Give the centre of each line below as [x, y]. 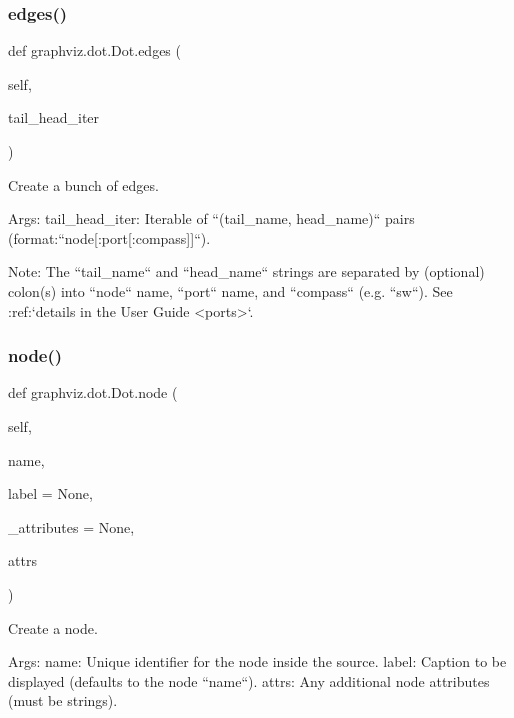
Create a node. [53, 627]
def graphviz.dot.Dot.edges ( [94, 50]
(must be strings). [63, 700]
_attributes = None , [71, 526]
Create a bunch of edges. [83, 184]
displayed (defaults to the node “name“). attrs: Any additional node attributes [249, 680]
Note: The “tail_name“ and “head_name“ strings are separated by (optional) [246, 271]
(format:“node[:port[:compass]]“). [109, 237]
